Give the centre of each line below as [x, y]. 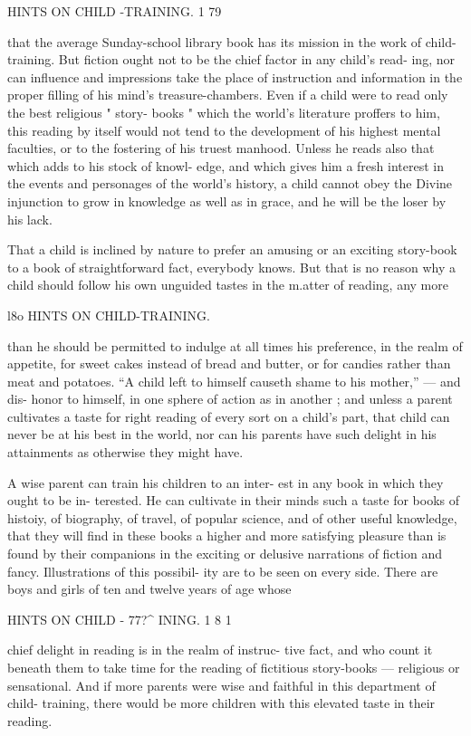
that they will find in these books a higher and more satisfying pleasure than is [227, 535]
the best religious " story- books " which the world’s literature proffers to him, [224, 112]
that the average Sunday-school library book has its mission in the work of [215, 41]
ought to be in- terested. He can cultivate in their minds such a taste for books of [234, 500]
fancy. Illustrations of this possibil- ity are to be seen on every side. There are [223, 571]
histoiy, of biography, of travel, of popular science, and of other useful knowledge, [232, 517]
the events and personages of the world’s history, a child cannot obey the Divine [230, 183]
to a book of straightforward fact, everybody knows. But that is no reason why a [231, 267]
